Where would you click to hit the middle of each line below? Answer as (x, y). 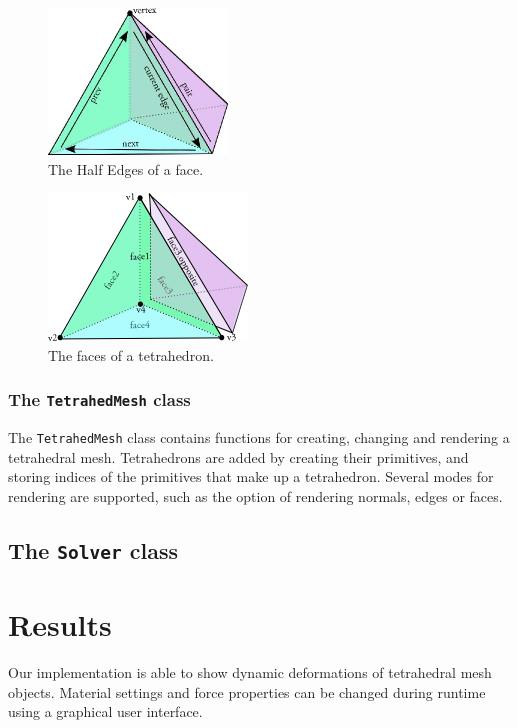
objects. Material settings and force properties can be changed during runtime (247, 691)
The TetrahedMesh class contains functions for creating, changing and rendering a (259, 437)
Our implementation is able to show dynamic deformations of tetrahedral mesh (250, 672)
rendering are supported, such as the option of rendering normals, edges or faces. (255, 496)
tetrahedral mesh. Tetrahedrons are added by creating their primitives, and (238, 456)
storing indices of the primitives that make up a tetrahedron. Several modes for (251, 476)
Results (60, 624)
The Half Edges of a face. (126, 168)
